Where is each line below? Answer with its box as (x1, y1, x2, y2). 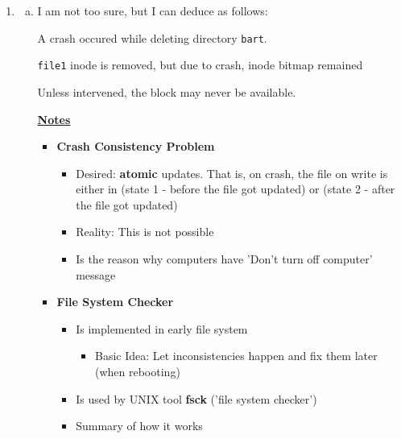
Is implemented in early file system (76, 320, 248, 337)
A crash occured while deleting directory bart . (37, 29, 267, 46)
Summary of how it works (76, 417, 203, 434)
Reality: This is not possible (76, 223, 214, 240)
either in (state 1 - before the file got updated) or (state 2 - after (76, 180, 395, 197)
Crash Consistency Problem (56, 138, 215, 155)
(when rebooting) (94, 363, 180, 380)
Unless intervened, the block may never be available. (37, 83, 296, 100)
